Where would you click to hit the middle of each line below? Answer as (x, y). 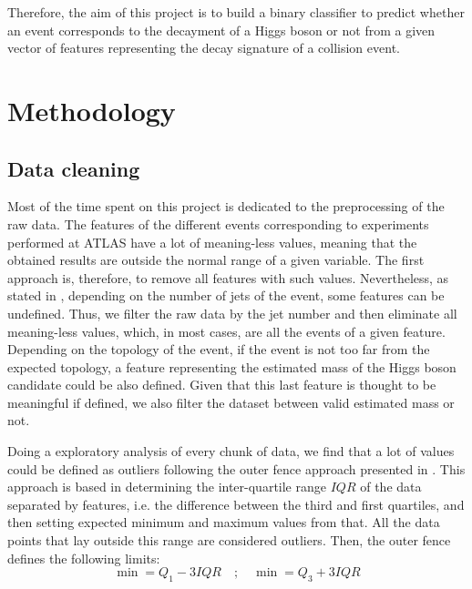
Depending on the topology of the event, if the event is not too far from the (219, 349)
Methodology (92, 110)
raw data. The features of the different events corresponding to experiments (218, 223)
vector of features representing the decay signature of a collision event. (204, 48)
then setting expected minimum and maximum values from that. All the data (224, 522)
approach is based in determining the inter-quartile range (167, 487)
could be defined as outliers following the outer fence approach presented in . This (236, 468)
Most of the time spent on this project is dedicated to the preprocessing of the (226, 206)
